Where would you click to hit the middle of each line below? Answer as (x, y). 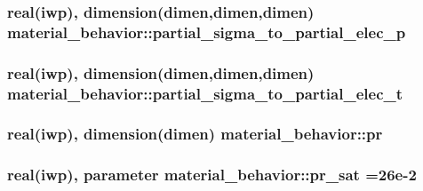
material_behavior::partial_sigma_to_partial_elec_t (205, 93)
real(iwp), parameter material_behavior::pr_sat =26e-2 (212, 175)
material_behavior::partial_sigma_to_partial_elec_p (207, 32)
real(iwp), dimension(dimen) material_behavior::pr (195, 134)
